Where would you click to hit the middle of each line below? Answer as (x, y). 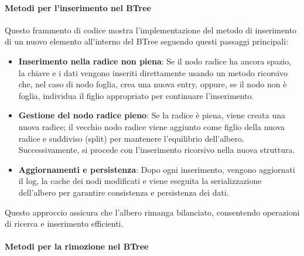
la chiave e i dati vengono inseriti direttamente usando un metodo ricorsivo (153, 72)
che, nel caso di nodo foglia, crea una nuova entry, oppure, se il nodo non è (153, 84)
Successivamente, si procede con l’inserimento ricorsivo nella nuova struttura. (157, 150)
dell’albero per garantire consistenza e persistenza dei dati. (124, 192)
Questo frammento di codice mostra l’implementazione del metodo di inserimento (151, 30)
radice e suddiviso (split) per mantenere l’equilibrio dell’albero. (131, 138)
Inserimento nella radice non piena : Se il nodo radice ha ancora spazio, (155, 61)
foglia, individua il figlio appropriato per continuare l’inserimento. (136, 95)
